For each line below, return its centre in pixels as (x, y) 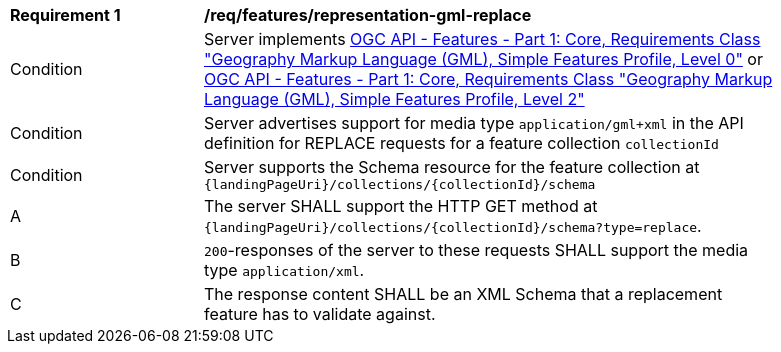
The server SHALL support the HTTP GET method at (401, 206)
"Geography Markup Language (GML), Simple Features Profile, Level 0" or (483, 59)
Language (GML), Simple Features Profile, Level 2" (394, 99)
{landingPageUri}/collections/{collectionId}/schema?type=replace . (453, 226)
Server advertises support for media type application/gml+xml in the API (474, 123)
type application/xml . (284, 270)
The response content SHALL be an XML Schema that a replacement (463, 294)
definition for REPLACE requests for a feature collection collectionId (461, 143)
